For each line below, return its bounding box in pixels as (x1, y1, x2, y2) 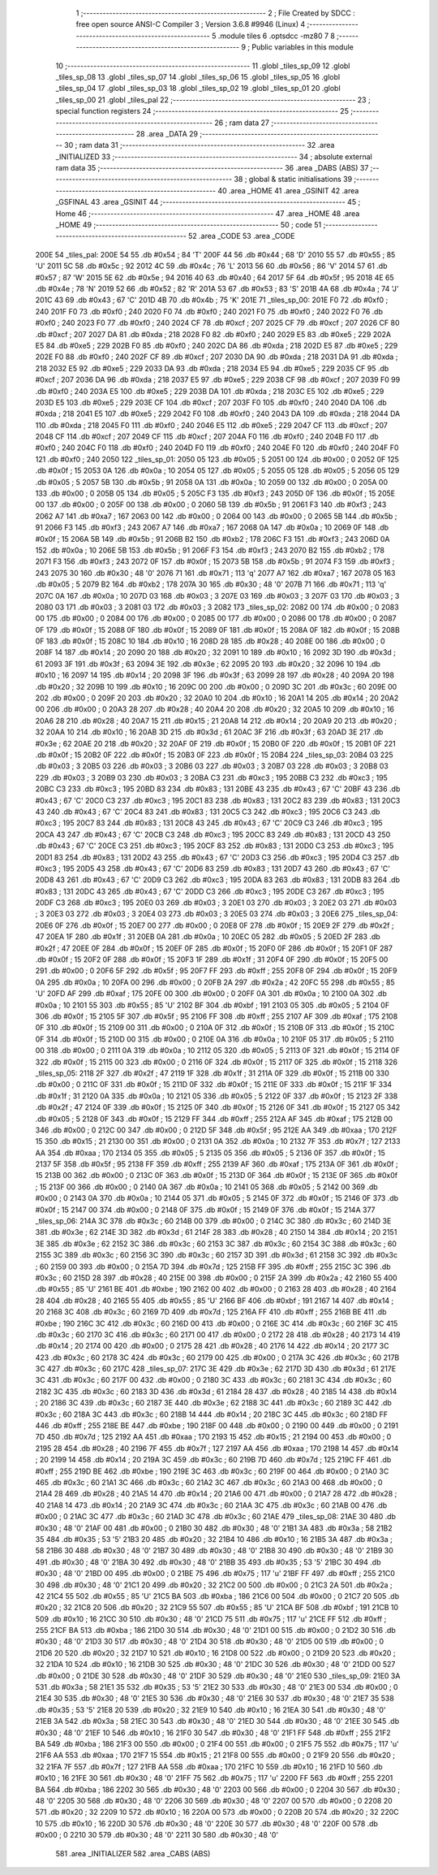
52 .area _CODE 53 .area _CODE (187, 232, 295, 241)
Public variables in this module (251, 42, 354, 52)
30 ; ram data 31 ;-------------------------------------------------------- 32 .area (63, 141, 335, 150)
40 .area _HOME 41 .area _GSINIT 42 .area (217, 185, 359, 195)
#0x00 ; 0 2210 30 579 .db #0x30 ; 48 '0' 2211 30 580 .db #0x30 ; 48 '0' (35, 1830, 279, 1840)
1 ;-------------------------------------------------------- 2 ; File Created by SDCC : (75, 8, 356, 18)
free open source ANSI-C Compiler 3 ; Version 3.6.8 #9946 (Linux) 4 (75, 19, 306, 29)
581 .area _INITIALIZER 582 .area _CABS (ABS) (55, 1848, 211, 1858)
